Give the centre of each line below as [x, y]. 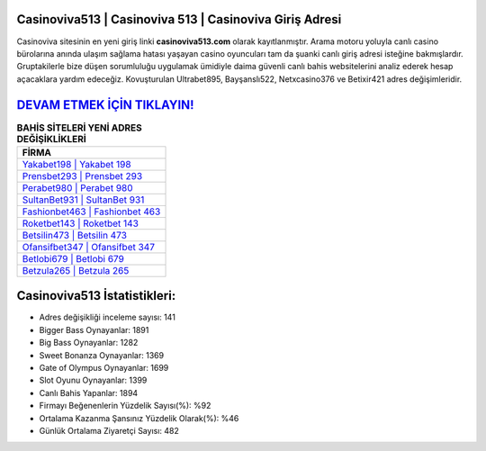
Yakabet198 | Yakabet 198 [76, 164]
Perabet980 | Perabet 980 [78, 187]
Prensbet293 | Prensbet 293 [82, 176]
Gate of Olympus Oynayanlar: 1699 [104, 368]
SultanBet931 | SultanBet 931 [83, 200]
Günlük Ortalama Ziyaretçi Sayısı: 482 [109, 431]
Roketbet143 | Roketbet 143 [81, 223]
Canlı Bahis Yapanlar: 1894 [89, 392]
